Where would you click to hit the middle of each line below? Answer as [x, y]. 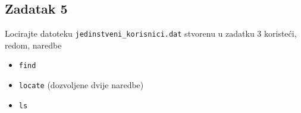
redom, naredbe [33, 45]
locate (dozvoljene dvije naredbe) [81, 85]
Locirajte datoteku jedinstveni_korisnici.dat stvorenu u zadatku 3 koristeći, [151, 33]
